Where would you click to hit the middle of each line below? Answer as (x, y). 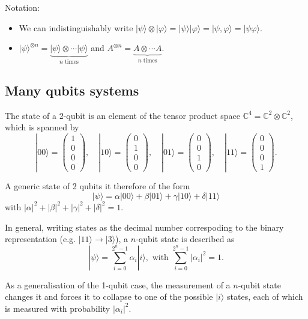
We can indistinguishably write (76, 27)
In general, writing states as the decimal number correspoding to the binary (144, 227)
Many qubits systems (72, 90)
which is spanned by (42, 127)
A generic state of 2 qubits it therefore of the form (98, 186)
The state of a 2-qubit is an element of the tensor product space (122, 115)
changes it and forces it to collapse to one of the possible (109, 296)
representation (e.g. (40, 239)
